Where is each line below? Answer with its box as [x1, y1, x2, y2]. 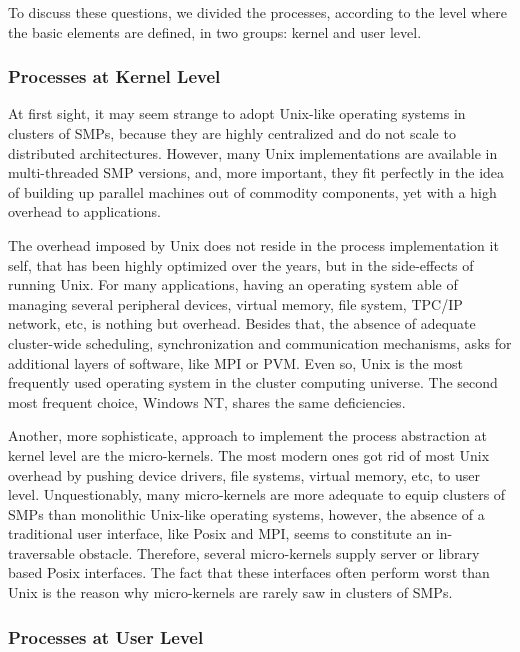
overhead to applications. [8, 201, 161, 222]
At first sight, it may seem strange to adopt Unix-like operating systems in [8, 103, 466, 124]
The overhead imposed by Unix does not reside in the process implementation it [8, 234, 499, 255]
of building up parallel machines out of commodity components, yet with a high [8, 181, 497, 202]
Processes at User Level [8, 624, 204, 649]
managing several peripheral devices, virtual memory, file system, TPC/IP [8, 293, 463, 314]
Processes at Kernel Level [8, 64, 221, 89]
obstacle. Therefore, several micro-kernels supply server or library [79, 542, 480, 563]
